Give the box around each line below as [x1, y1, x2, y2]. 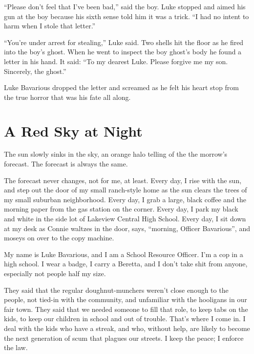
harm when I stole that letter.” [4, 21, 96, 31]
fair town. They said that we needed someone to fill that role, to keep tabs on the [4, 304, 248, 314]
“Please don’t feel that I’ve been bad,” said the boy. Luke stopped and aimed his [4, 1, 246, 11]
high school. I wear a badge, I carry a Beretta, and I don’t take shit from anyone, [4, 259, 248, 269]
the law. [4, 342, 28, 353]
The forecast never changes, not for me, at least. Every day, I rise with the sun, [4, 175, 242, 185]
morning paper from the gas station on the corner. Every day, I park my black [4, 204, 238, 214]
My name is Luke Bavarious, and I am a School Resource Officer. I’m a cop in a [4, 249, 243, 259]
